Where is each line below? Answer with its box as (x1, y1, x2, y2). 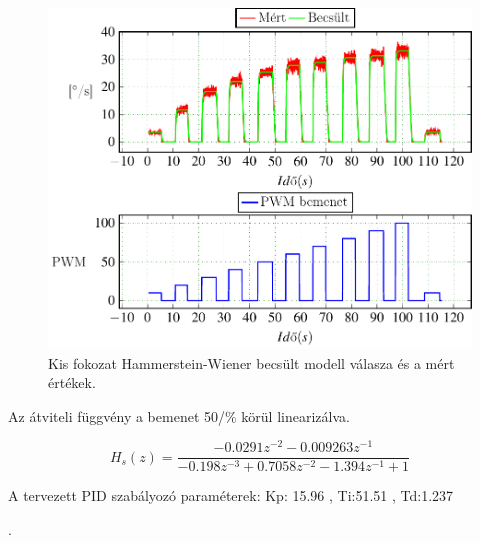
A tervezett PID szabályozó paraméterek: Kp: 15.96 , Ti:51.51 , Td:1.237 (8, 485, 454, 506)
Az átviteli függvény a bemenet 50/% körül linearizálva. (8, 405, 350, 426)
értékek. (48, 372, 96, 393)
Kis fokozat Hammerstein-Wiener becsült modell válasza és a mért (48, 352, 455, 373)
